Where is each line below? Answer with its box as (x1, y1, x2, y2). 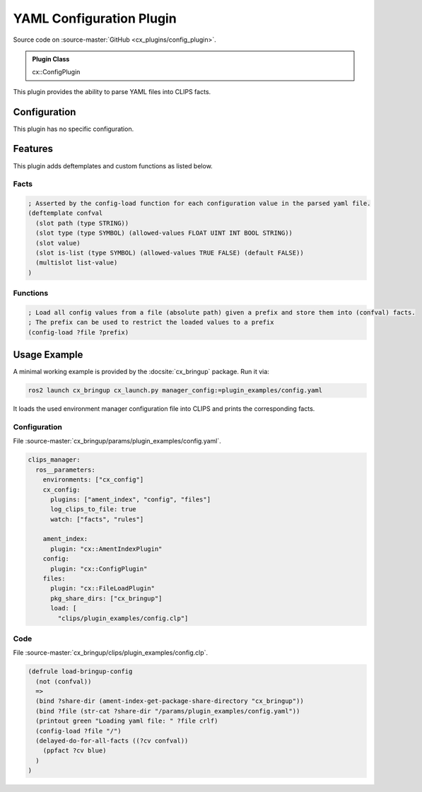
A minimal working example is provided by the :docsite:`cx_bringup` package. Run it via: (13, 368, 270, 376)
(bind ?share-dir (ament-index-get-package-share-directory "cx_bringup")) (35, 697, 304, 705)
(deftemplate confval (28, 209, 103, 217)
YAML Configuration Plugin (13, 11, 177, 26)
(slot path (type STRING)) (35, 219, 129, 227)
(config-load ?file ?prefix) (28, 328, 129, 336)
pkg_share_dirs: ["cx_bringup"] (50, 594, 163, 602)
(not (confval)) (35, 677, 92, 685)
